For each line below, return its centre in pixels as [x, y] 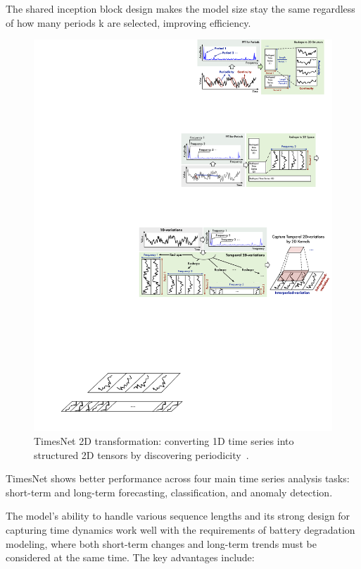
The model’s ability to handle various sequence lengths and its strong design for [178, 516]
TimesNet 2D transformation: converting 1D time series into [164, 440]
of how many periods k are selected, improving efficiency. [128, 22]
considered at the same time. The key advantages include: [130, 557]
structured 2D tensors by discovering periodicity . [141, 454]
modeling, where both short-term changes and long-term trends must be [161, 543]
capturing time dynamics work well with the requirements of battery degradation [180, 529]
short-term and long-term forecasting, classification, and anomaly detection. [169, 492]
